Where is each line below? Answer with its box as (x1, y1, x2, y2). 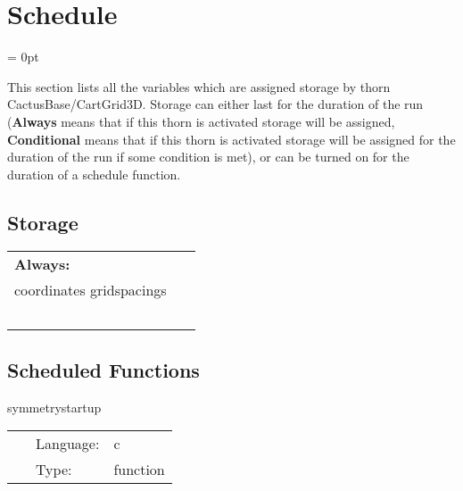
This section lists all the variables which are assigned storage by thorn (7, 77, 391, 96)
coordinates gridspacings (14, 279, 167, 301)
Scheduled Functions (7, 355, 200, 383)
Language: (36, 433, 100, 454)
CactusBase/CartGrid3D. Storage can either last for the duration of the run (7, 95, 424, 113)
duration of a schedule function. (7, 164, 181, 183)
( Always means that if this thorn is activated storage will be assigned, (7, 112, 395, 130)
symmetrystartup (7, 397, 102, 416)
